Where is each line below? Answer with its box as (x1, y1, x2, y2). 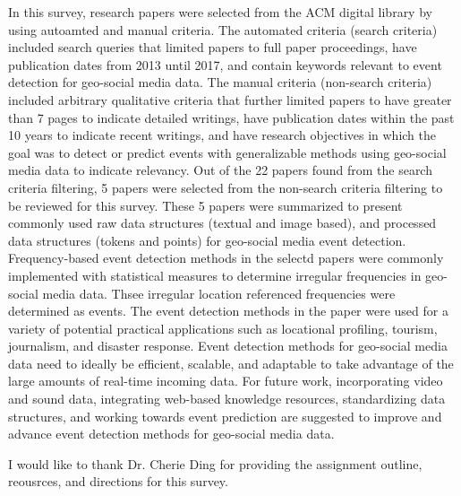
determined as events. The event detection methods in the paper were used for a (8, 301, 448, 320)
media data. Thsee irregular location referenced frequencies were (42, 283, 396, 302)
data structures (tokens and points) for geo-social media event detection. (8, 231, 406, 249)
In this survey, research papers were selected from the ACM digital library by (8, 3, 432, 21)
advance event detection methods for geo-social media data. (8, 424, 335, 443)
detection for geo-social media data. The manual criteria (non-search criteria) (8, 73, 432, 91)
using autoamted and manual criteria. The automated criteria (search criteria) (8, 20, 438, 39)
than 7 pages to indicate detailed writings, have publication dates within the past (8, 108, 455, 126)
